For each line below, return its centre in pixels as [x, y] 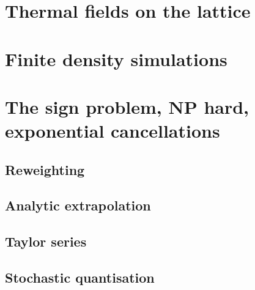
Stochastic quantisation [80, 277]
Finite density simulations [116, 58]
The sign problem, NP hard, [127, 106]
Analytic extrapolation [78, 205]
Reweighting [45, 169]
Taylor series [46, 241]
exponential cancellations [113, 131]
